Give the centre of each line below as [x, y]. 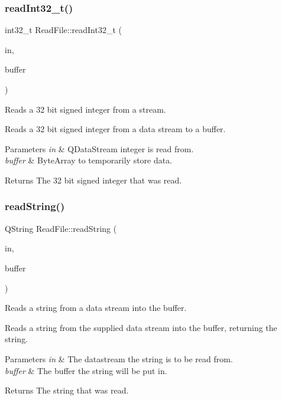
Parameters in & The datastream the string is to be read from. [119, 358]
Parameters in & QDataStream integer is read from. [99, 148]
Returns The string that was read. [67, 390]
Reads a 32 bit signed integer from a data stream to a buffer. [115, 129]
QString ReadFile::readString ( [61, 228]
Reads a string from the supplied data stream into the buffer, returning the [141, 327]
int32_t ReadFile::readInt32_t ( [64, 30]
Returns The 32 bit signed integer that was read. [93, 180]
